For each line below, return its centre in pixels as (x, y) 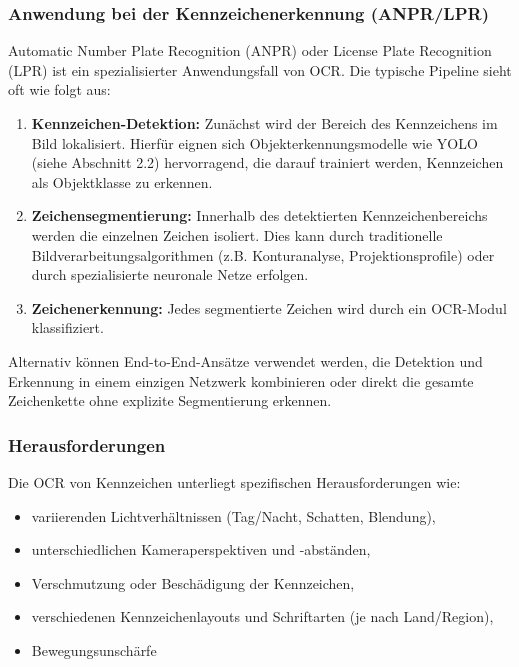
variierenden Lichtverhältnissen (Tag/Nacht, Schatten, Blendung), (233, 515)
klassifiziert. (67, 327)
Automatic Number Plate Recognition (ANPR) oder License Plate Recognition (250, 50)
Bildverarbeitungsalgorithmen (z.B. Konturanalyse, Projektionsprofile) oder (263, 254)
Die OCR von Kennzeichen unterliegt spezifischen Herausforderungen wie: (234, 481)
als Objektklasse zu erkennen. (122, 181)
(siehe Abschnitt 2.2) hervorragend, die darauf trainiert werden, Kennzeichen (267, 162)
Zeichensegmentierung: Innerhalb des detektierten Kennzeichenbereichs (259, 215)
